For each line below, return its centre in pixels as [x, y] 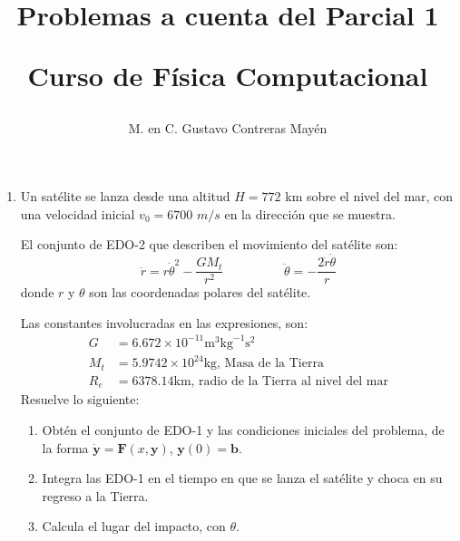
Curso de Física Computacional [228, 76]
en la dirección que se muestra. [310, 213]
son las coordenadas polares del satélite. [200, 292]
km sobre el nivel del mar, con [369, 196]
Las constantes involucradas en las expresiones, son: [164, 322]
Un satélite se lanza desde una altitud [125, 196]
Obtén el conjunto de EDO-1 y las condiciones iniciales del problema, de [243, 430]
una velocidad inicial [78, 213]
